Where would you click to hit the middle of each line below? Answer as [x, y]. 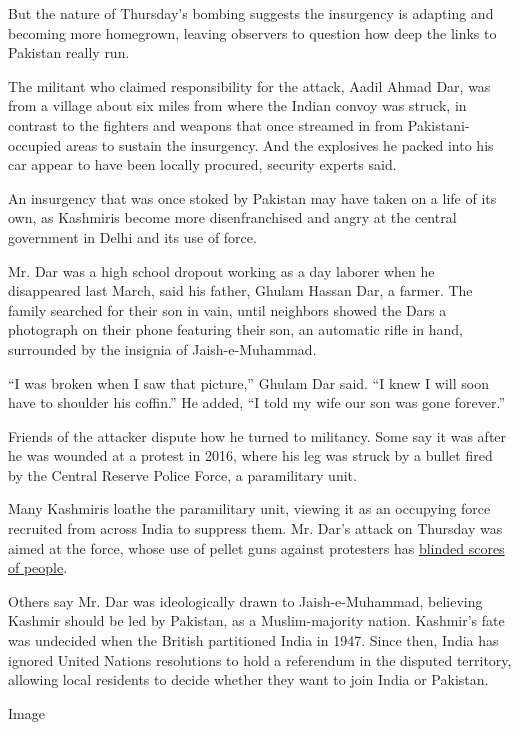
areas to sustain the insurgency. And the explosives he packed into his [279, 144]
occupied [35, 144]
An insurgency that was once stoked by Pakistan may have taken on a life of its [252, 197]
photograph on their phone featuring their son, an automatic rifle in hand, [235, 329]
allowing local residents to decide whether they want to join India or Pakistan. [248, 679]
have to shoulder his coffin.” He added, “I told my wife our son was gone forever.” [257, 402]
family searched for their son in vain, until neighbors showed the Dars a [227, 309]
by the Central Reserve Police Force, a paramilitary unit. [182, 474]
